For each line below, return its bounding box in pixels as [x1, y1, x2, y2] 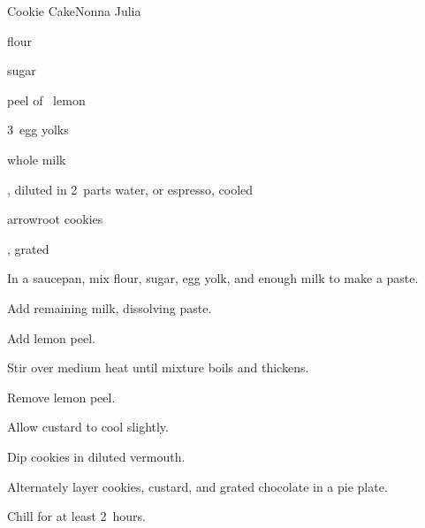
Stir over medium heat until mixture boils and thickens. [7, 358, 309, 377]
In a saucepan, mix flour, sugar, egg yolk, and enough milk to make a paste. [7, 269, 419, 287]
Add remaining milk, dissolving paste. [7, 298, 212, 317]
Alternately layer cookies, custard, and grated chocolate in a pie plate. [7, 477, 388, 495]
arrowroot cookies [7, 210, 103, 228]
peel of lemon [7, 90, 86, 109]
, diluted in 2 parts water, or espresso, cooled [7, 180, 254, 198]
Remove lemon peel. [7, 387, 116, 406]
